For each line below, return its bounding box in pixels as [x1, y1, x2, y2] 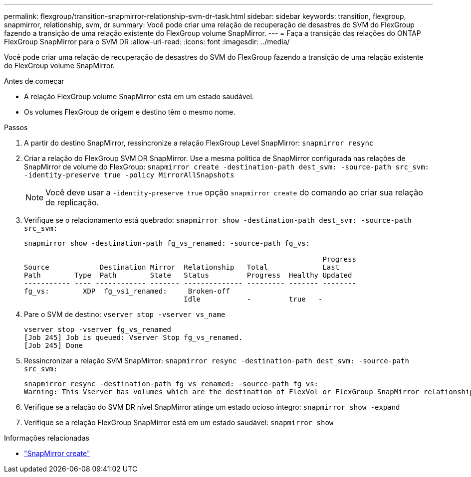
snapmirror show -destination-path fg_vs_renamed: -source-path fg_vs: [24, 239, 310, 247]
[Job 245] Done [24, 341, 83, 349]
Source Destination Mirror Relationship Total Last [24, 263, 340, 271]
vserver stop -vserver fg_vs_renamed [24, 325, 172, 333]
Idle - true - [184, 295, 323, 303]
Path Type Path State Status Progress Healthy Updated [24, 271, 352, 279]
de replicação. [45, 197, 99, 207]
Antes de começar [4, 77, 64, 85]
